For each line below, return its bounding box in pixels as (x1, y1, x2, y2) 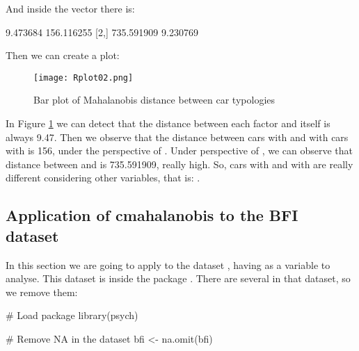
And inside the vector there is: (6, 1, 135, 15)
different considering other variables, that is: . (6, 170, 200, 185)
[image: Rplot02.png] (33, 72, 134, 83)
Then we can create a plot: (6, 48, 120, 63)
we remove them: (6, 284, 78, 299)
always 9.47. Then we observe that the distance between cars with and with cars (6, 129, 349, 144)
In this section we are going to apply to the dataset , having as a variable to (6, 257, 330, 272)
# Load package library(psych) (6, 308, 138, 323)
